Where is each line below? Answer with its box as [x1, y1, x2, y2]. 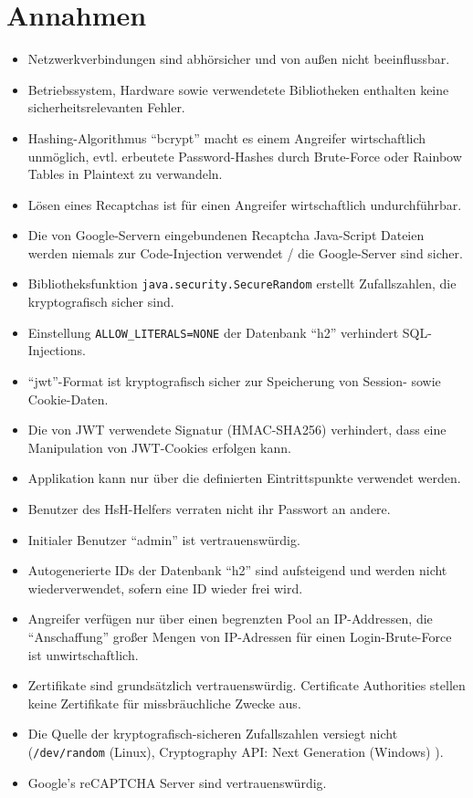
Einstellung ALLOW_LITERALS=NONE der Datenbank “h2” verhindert [27, 322, 399, 341]
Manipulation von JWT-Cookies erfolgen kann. [27, 437, 291, 457]
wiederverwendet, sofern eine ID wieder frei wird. [27, 578, 303, 597]
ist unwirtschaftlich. [27, 645, 139, 664]
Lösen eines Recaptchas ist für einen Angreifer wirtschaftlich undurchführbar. [27, 194, 462, 214]
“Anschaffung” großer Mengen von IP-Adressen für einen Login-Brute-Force [27, 626, 452, 646]
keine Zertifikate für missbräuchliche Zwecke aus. [27, 693, 301, 712]
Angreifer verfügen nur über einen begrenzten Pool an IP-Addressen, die [27, 609, 433, 628]
